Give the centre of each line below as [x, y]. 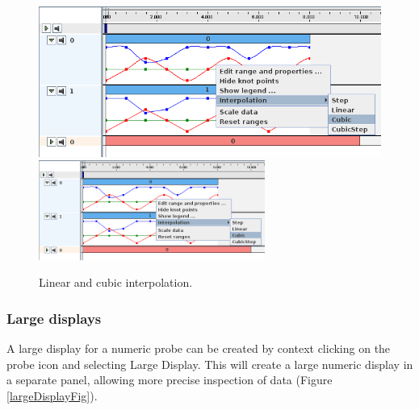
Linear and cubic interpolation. [116, 282]
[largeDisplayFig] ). [52, 395]
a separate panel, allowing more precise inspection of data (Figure [170, 380]
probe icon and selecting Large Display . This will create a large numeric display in [210, 364]
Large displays [54, 318]
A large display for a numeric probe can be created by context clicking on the [199, 348]
